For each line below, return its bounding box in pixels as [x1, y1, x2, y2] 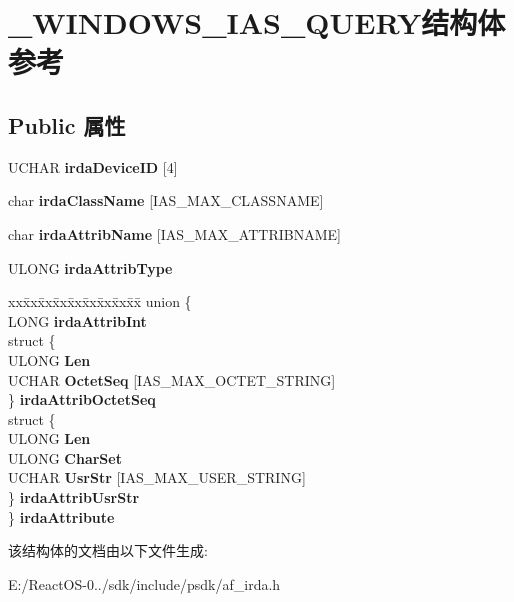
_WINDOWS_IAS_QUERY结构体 [8, 2, 506, 43]
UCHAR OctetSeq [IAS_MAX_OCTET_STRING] [8, 369, 336, 390]
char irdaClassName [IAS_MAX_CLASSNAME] [8, 190, 324, 211]
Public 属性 [8, 109, 126, 140]
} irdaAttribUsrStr [8, 487, 140, 508]
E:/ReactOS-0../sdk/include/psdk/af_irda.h [8, 573, 281, 594]
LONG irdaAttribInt [8, 310, 147, 331]
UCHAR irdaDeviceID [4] [8, 156, 178, 177]
